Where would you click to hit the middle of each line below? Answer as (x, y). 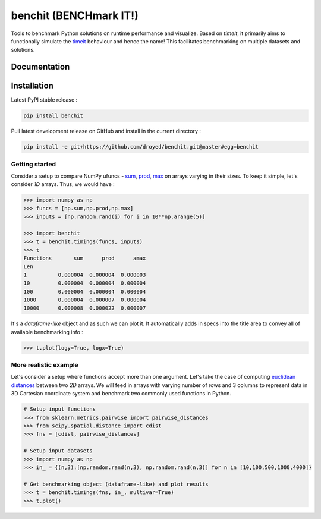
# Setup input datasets (58, 451)
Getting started (34, 164)
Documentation (40, 67)
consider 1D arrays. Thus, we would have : (63, 184)
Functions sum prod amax (85, 258)
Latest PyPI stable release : (44, 100)
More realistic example (45, 365)
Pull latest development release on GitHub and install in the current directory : (106, 131)
